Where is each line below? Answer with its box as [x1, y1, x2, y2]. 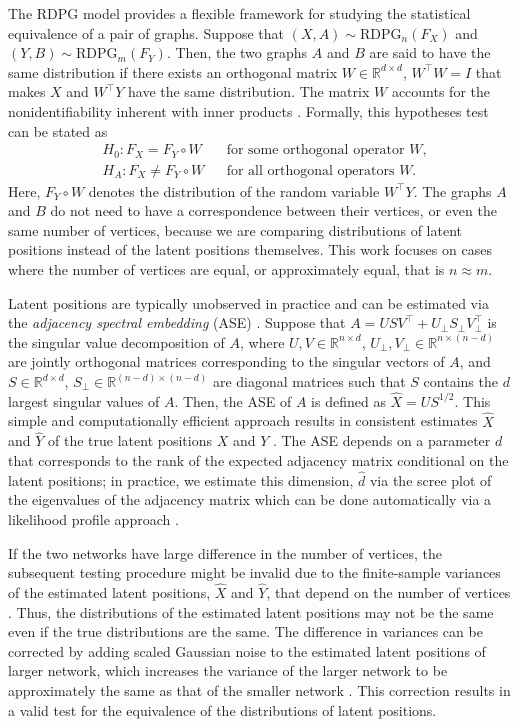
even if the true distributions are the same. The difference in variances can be [8, 621, 483, 642]
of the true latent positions [48, 430, 212, 451]
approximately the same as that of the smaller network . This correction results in [8, 680, 511, 701]
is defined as [311, 390, 386, 411]
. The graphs [413, 180, 492, 201]
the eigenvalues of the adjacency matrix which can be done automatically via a [8, 489, 492, 510]
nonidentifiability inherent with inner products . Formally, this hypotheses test [8, 100, 489, 121]
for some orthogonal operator [226, 143, 405, 158]
